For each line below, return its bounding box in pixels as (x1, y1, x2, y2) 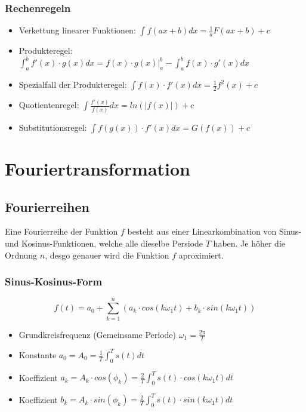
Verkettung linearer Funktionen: (18, 24, 136, 36)
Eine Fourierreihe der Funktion (5, 225, 118, 238)
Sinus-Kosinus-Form (5, 274, 103, 289)
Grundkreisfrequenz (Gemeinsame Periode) (18, 328, 177, 340)
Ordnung (5, 248, 38, 261)
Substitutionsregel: (18, 121, 87, 133)
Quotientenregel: (18, 99, 79, 111)
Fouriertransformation (5, 156, 190, 180)
